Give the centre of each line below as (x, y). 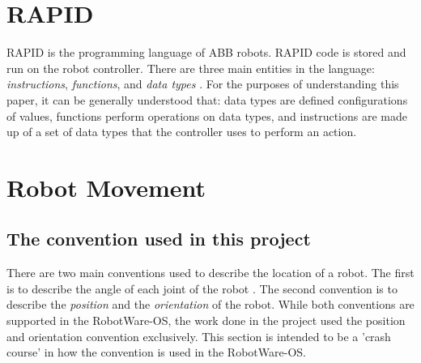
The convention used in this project (159, 239)
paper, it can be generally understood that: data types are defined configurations (207, 99)
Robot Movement (106, 187)
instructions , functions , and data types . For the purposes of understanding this (203, 84)
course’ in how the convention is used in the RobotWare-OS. (156, 352)
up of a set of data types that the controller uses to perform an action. (182, 132)
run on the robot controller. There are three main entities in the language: (191, 68)
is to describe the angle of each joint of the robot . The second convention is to (202, 288)
